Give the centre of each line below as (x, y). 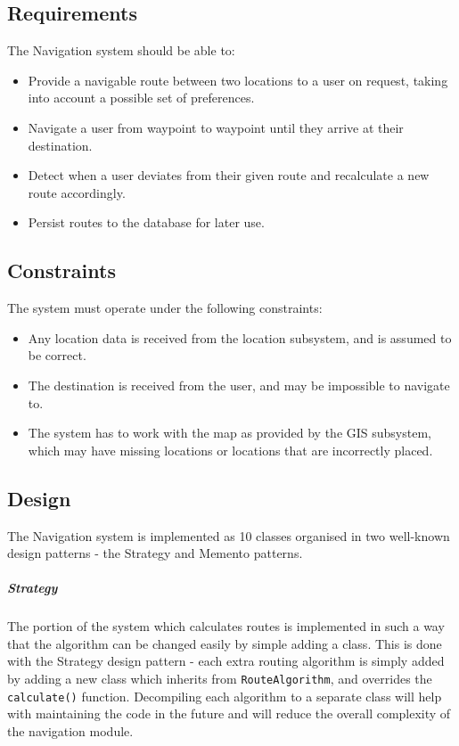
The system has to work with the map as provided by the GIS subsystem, (229, 433)
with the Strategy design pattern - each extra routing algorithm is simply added (226, 661)
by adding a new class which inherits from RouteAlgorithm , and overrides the (220, 679)
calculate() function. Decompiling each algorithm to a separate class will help (225, 696)
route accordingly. (77, 192)
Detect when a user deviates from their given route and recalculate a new (229, 175)
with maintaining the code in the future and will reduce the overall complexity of (229, 713)
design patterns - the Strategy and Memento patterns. (155, 553)
